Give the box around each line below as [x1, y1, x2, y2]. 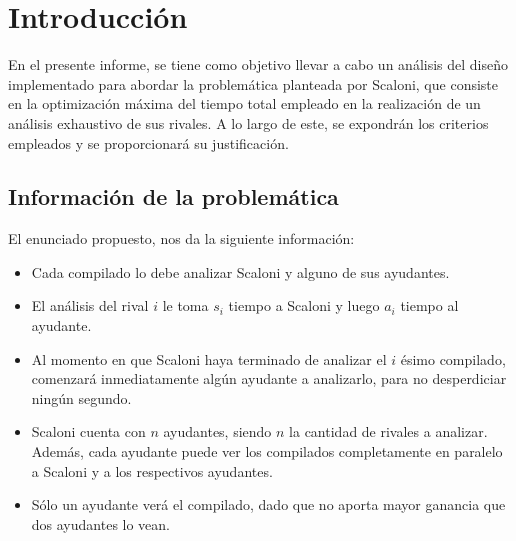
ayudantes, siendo [163, 421, 272, 442]
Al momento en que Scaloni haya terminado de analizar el [31, 348, 387, 369]
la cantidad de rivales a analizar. [289, 421, 488, 442]
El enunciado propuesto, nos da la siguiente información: [8, 228, 355, 249]
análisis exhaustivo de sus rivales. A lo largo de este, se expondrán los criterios [8, 112, 489, 133]
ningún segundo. [31, 387, 132, 408]
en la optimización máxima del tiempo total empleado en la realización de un [8, 93, 481, 114]
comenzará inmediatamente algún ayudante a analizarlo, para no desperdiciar [31, 368, 507, 389]
